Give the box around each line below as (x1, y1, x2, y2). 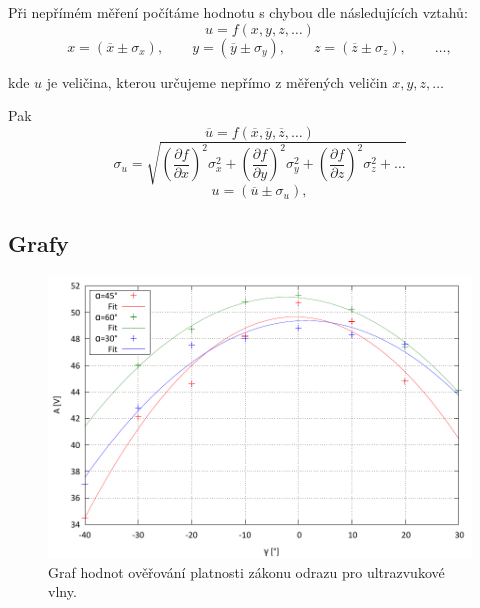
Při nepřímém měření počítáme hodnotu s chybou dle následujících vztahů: (8, 2, 468, 22)
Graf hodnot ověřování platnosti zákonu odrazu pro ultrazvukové (48, 561, 445, 582)
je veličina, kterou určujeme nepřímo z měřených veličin (46, 71, 388, 92)
